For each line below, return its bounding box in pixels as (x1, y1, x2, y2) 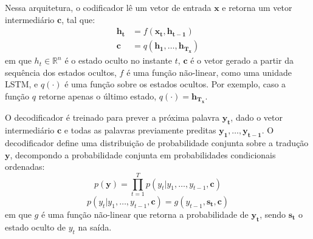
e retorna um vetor (222, 1, 292, 13)
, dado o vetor (230, 111, 283, 124)
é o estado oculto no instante (64, 54, 173, 67)
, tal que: (61, 13, 95, 25)
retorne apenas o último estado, (38, 90, 157, 103)
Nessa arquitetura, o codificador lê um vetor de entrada (5, 1, 212, 13)
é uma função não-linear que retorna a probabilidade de (41, 207, 249, 220)
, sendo (260, 207, 286, 220)
